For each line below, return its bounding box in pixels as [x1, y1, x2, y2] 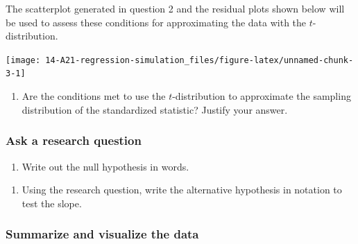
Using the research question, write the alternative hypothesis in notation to [22, 182, 342, 197]
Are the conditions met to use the [22, 89, 166, 103]
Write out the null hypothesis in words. [22, 159, 189, 173]
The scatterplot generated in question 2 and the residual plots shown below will [6, 1, 345, 15]
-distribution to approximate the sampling [172, 89, 351, 103]
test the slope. [22, 195, 82, 210]
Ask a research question [6, 132, 142, 149]
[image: [6, 55, 41, 65]
